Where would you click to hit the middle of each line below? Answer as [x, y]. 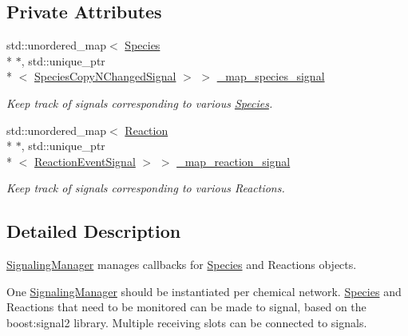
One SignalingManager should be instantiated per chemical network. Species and [204, 291]
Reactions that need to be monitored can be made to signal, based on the [186, 307]
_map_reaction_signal [234, 161]
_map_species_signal [271, 76]
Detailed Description [94, 231]
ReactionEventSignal [85, 161]
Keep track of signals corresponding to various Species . [140, 103]
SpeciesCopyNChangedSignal [105, 76]
